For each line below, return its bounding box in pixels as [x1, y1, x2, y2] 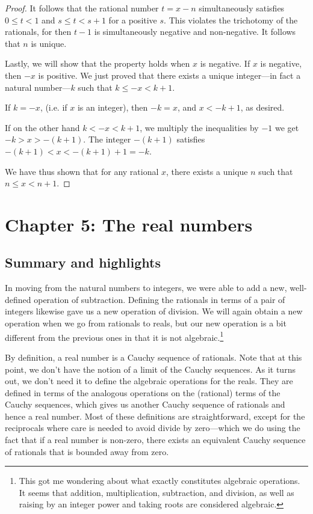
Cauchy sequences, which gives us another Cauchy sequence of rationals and [5, 398, 285, 411]
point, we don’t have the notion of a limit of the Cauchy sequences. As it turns [5, 363, 296, 375]
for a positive [108, 13, 157, 26]
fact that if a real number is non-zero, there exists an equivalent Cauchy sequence [5, 433, 306, 446]
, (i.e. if [40, 101, 67, 114]
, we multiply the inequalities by [140, 121, 259, 133]
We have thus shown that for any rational [5, 165, 159, 177]
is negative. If [200, 57, 250, 70]
